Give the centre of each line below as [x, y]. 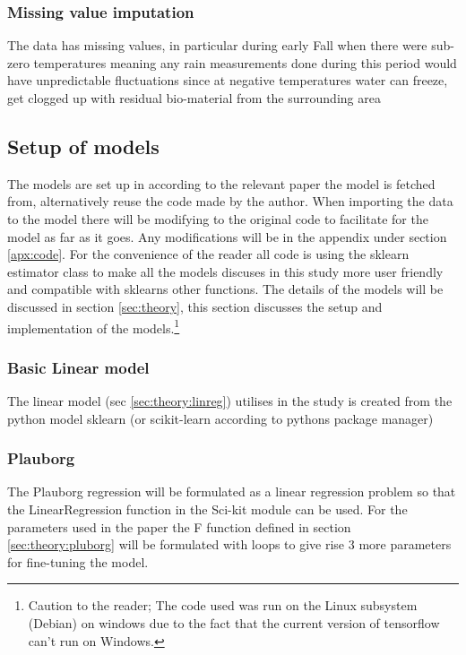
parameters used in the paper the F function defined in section [179, 526]
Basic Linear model [78, 367]
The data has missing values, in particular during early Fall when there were [217, 45]
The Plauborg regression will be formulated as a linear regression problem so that [232, 491]
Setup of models [83, 146]
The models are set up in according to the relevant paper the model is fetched [221, 183]
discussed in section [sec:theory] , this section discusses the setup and [195, 306]
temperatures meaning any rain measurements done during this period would [245, 62]
